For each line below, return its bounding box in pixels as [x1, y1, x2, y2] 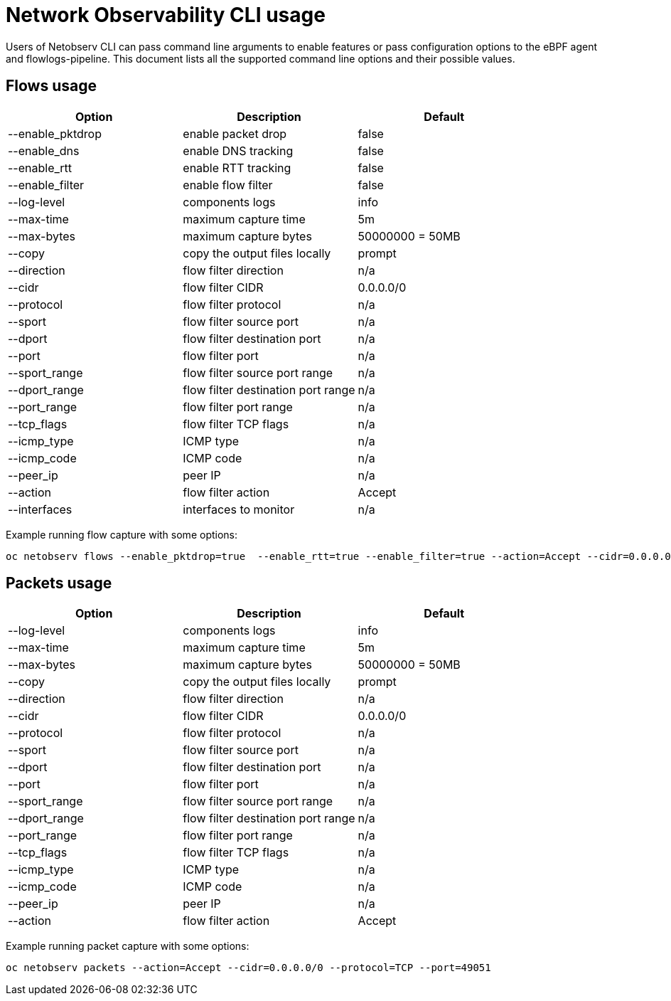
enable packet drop [183, 126, 287, 141]
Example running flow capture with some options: [6, 528, 238, 541]
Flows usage [6, 77, 97, 95]
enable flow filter [183, 177, 273, 192]
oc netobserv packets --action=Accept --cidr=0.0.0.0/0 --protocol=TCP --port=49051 [6, 962, 491, 974]
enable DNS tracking [183, 143, 294, 158]
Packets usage [6, 574, 112, 593]
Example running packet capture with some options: [6, 940, 249, 953]
